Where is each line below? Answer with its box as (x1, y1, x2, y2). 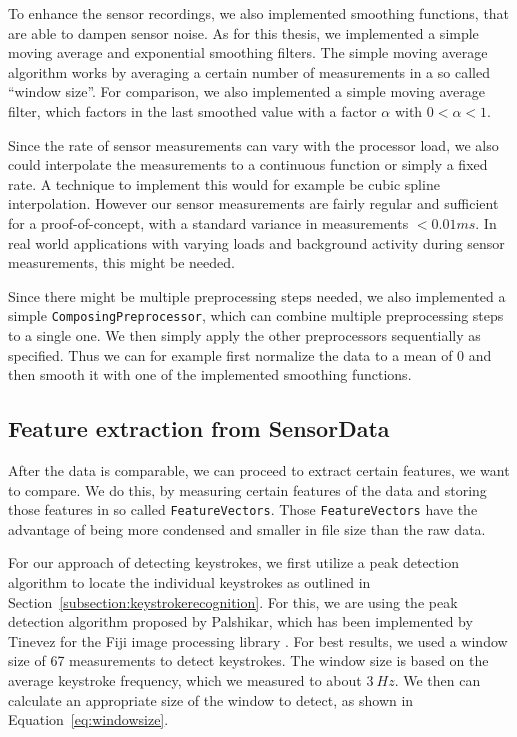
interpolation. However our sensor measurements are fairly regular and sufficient (8, 193, 499, 214)
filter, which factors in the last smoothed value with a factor (8, 100, 377, 121)
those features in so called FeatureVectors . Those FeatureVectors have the (8, 499, 478, 520)
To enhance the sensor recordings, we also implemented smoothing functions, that (8, 3, 510, 23)
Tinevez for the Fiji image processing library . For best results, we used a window (8, 630, 508, 651)
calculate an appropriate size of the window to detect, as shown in (8, 689, 414, 710)
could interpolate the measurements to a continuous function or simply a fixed (8, 154, 488, 175)
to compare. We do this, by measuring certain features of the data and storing (8, 479, 487, 500)
